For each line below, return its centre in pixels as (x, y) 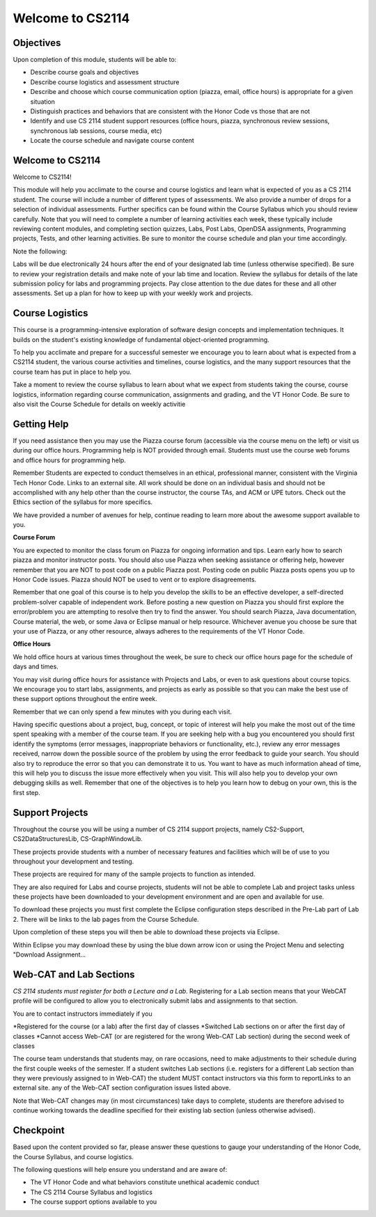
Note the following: (40, 251)
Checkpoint (39, 1130)
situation (43, 102)
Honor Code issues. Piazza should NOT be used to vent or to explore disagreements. (135, 580)
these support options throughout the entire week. (85, 699)
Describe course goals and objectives (85, 72)
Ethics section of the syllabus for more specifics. (83, 502)
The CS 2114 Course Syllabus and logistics (92, 1192)
